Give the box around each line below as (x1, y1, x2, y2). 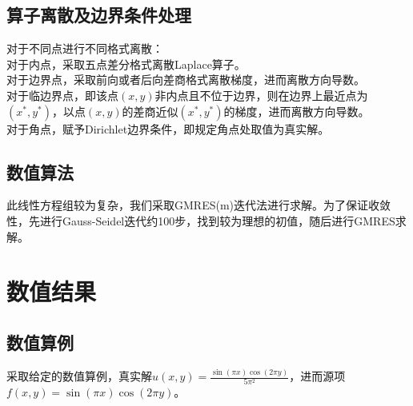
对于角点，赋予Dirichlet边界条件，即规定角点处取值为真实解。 (6, 120, 330, 137)
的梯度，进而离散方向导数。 (223, 102, 370, 119)
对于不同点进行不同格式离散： (6, 40, 163, 57)
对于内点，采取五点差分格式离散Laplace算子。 (6, 55, 246, 72)
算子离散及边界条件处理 (6, 2, 191, 27)
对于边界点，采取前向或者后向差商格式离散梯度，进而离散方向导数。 (6, 71, 365, 88)
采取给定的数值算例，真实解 (6, 368, 152, 384)
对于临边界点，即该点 (6, 86, 118, 103)
